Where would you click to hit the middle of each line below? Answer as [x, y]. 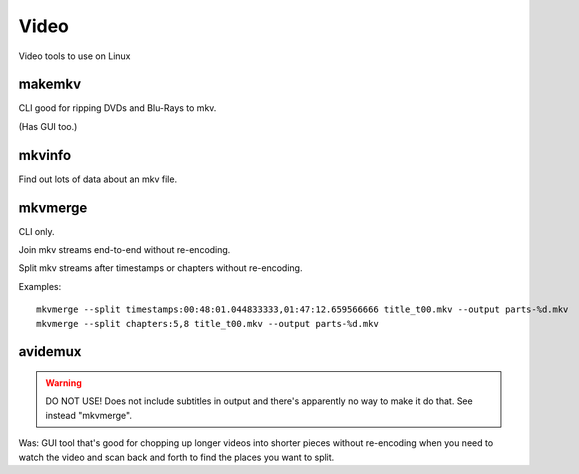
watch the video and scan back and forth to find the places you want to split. [176, 457]
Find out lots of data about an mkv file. [98, 179]
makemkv [50, 84]
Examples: [40, 286]
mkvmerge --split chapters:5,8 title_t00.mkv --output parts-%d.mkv [207, 323]
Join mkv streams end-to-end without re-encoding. [124, 250]
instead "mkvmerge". [88, 415]
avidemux [50, 351]
